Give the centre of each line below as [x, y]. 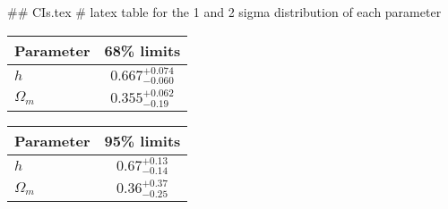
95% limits [142, 140]
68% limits [142, 50]
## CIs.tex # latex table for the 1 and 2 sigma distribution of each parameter [224, 12]
